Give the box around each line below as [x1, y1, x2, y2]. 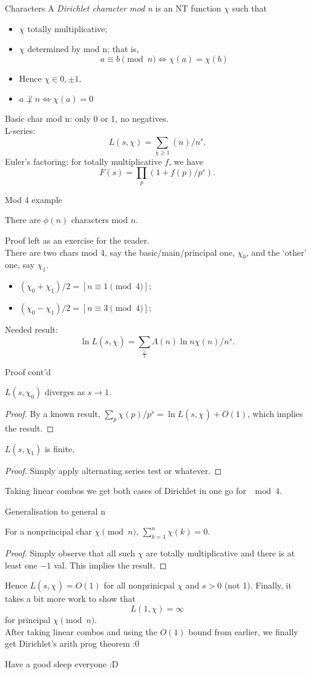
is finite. [44, 442, 75, 455]
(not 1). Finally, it [224, 579, 292, 592]
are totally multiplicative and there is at [146, 547, 295, 559]
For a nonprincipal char [5, 525, 92, 538]
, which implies [247, 407, 303, 420]
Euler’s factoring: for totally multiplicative [5, 155, 162, 167]
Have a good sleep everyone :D [5, 657, 119, 670]
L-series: [5, 124, 36, 136]
